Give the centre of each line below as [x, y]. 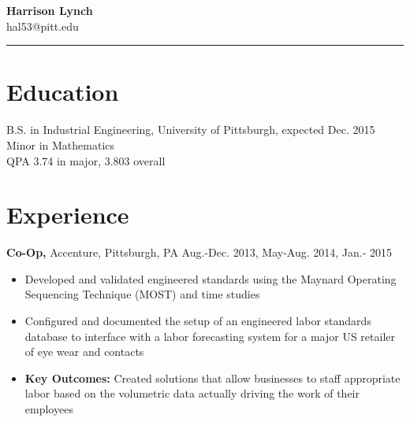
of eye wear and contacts [84, 352]
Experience [68, 215]
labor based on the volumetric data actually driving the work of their [192, 393]
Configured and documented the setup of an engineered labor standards [198, 320]
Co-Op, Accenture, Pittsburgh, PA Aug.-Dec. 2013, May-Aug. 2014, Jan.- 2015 [199, 252]
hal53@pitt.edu [43, 26]
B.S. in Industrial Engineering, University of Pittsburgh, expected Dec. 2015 [191, 130]
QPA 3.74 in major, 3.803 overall [86, 160]
